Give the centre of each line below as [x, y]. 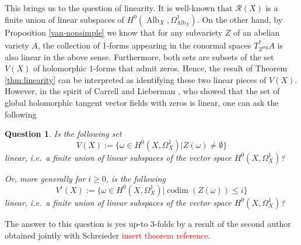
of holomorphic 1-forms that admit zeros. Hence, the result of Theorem [160, 68]
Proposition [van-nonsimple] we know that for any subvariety [114, 32]
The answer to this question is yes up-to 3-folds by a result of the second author [148, 223]
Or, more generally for [45, 178]
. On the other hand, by [240, 19]
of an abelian [257, 32]
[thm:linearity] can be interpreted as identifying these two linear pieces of [136, 79]
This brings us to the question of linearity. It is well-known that [119, 8]
